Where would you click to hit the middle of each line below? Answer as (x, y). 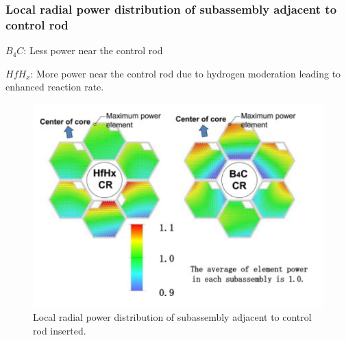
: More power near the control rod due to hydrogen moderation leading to (186, 73)
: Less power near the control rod (93, 50)
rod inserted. (60, 330)
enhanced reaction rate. (55, 87)
